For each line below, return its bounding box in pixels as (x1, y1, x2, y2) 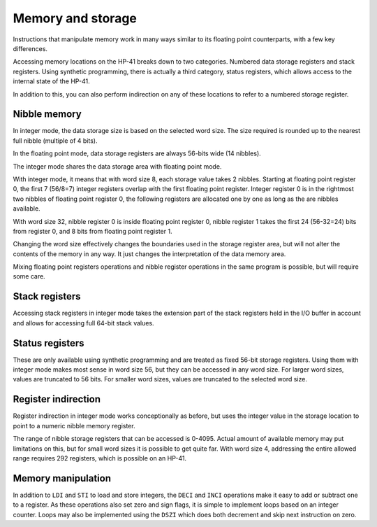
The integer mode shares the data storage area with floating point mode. (13, 162, 222, 171)
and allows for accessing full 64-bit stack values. (13, 318, 154, 327)
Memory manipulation (13, 472, 112, 484)
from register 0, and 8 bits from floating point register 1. (13, 227, 172, 235)
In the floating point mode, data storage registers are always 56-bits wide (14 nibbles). (13, 149, 261, 157)
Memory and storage (13, 10, 138, 26)
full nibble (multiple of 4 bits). (13, 136, 98, 145)
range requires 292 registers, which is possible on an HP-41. (13, 454, 187, 462)
